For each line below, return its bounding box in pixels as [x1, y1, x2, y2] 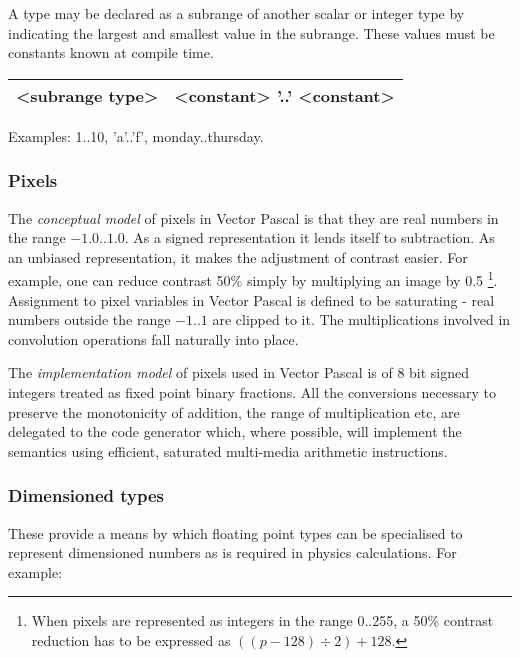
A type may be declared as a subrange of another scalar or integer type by [8, 3, 465, 23]
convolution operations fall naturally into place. [8, 328, 299, 349]
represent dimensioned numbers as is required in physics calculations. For [8, 542, 457, 563]
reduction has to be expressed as [31, 629, 231, 650]
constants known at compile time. [8, 42, 214, 63]
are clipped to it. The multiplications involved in [212, 309, 511, 330]
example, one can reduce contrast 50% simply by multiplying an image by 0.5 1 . [8, 267, 498, 291]
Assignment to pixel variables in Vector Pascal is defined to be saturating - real [8, 289, 495, 310]
